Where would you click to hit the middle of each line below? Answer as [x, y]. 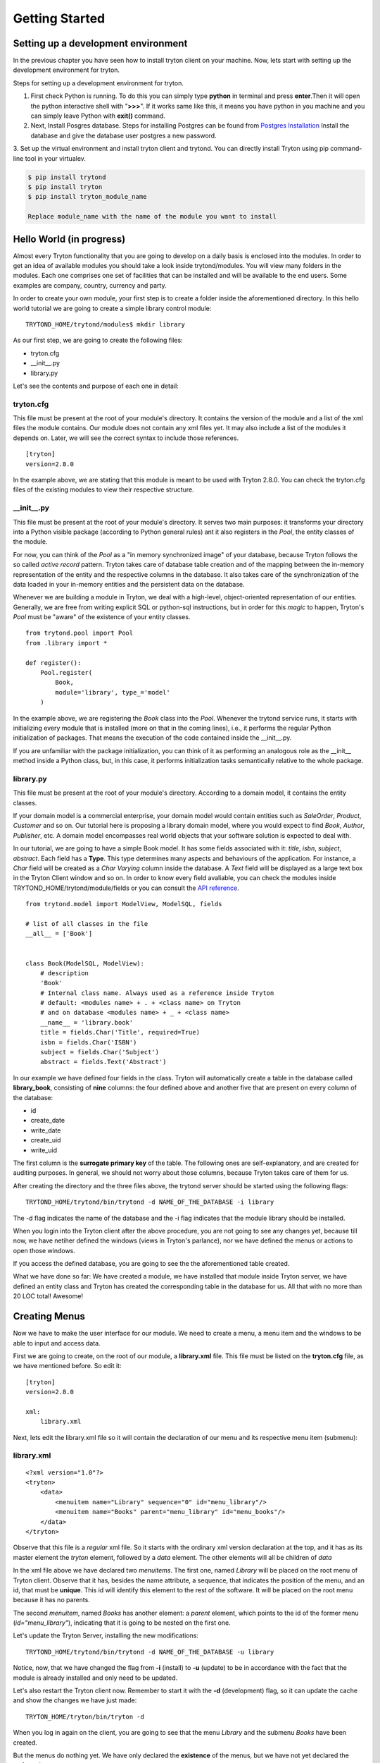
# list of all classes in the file [87, 923]
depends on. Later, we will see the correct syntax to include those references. [126, 438]
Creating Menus [49, 1316]
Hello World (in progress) [69, 239]
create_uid [46, 1140]
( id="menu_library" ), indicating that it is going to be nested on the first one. [122, 1623]
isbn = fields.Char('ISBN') [88, 1042]
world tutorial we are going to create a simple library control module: [112, 308]
